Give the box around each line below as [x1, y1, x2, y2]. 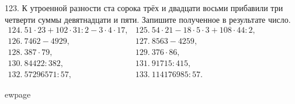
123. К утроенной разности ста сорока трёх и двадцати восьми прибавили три [5, 2, 283, 13]
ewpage [5, 88, 31, 100]
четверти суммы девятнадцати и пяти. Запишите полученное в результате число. [5, 13, 291, 25]
